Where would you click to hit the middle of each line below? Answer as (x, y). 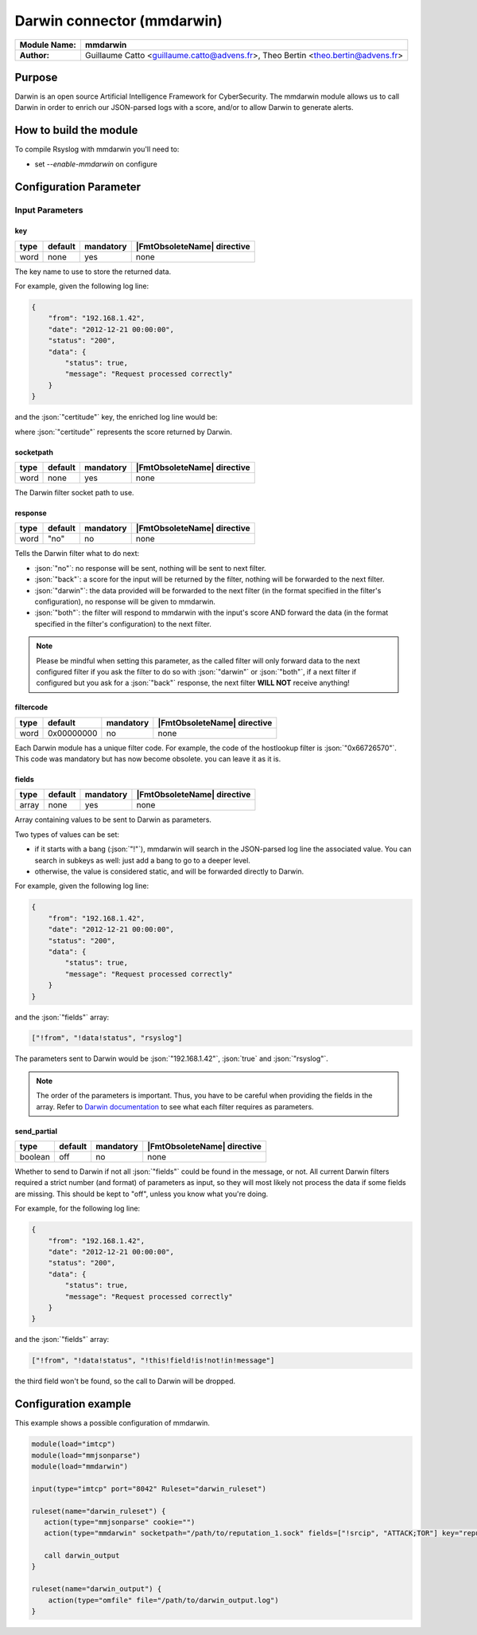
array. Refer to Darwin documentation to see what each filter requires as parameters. (175, 1106)
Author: (35, 55)
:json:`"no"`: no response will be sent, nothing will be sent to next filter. (150, 568)
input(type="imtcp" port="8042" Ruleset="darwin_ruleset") (149, 1488)
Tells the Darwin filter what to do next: (77, 553)
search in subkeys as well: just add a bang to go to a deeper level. (142, 860)
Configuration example (73, 1404)
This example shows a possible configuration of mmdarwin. (112, 1423)
